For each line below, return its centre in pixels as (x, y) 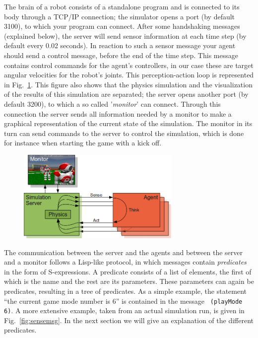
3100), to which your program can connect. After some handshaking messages (122, 26)
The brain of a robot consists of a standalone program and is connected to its (122, 6)
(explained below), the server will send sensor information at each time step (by (125, 35)
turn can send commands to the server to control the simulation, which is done (124, 133)
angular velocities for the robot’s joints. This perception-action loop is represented (129, 75)
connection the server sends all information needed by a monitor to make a (118, 113)
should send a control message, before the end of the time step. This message (121, 55)
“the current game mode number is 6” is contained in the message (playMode (123, 301)
